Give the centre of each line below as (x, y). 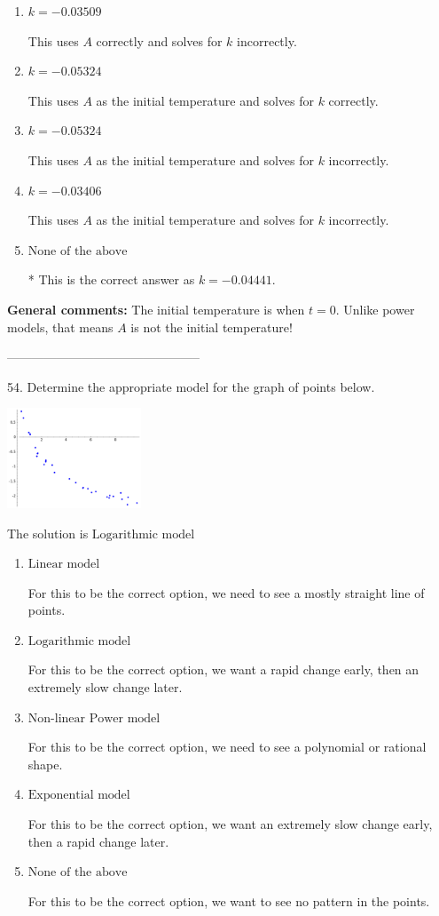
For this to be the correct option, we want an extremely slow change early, (230, 824)
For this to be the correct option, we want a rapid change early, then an (223, 669)
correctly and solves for (159, 40)
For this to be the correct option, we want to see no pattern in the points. (229, 900)
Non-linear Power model (94, 718)
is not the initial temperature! (212, 327)
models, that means (60, 327)
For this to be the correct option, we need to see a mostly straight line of (226, 592)
